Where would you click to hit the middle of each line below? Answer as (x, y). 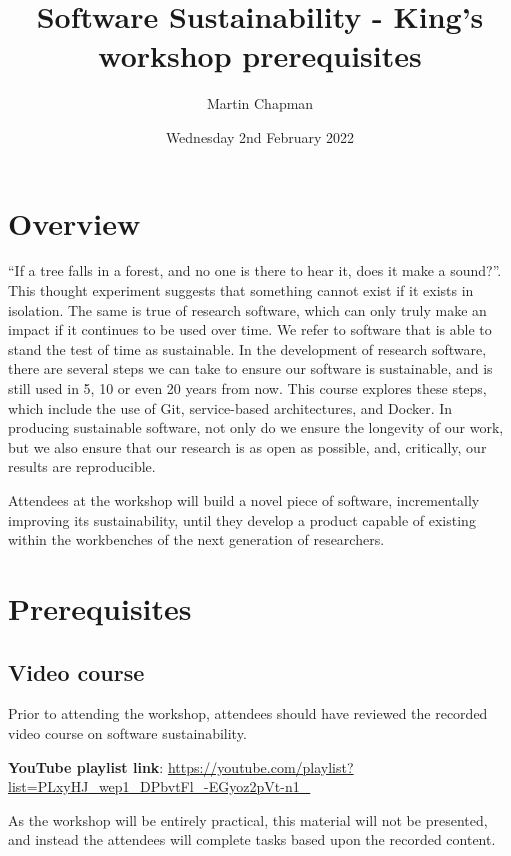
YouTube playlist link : (86, 766)
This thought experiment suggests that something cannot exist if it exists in (241, 290)
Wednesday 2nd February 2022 (260, 136)
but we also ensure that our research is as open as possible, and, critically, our (247, 446)
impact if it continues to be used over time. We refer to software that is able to (250, 329)
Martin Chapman (260, 103)
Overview (74, 222)
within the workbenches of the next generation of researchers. (196, 539)
